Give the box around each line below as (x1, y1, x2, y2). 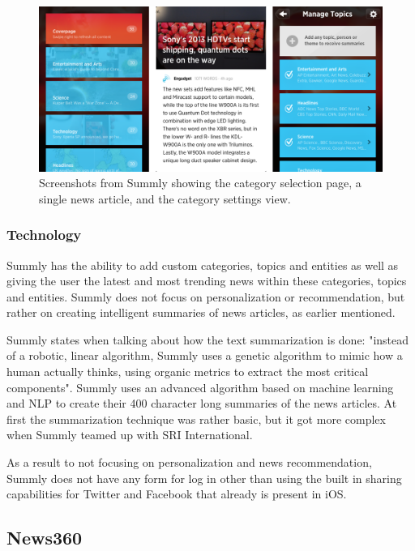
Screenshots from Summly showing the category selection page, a (39, 174, 362, 191)
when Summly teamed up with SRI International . (6, 426, 253, 443)
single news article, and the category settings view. (39, 190, 291, 207)
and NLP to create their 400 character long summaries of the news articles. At (6, 395, 397, 412)
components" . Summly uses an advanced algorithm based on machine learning (6, 378, 394, 395)
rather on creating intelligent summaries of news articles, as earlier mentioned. (6, 304, 396, 321)
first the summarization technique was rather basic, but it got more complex (6, 410, 386, 427)
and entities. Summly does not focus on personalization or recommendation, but (6, 288, 405, 305)
